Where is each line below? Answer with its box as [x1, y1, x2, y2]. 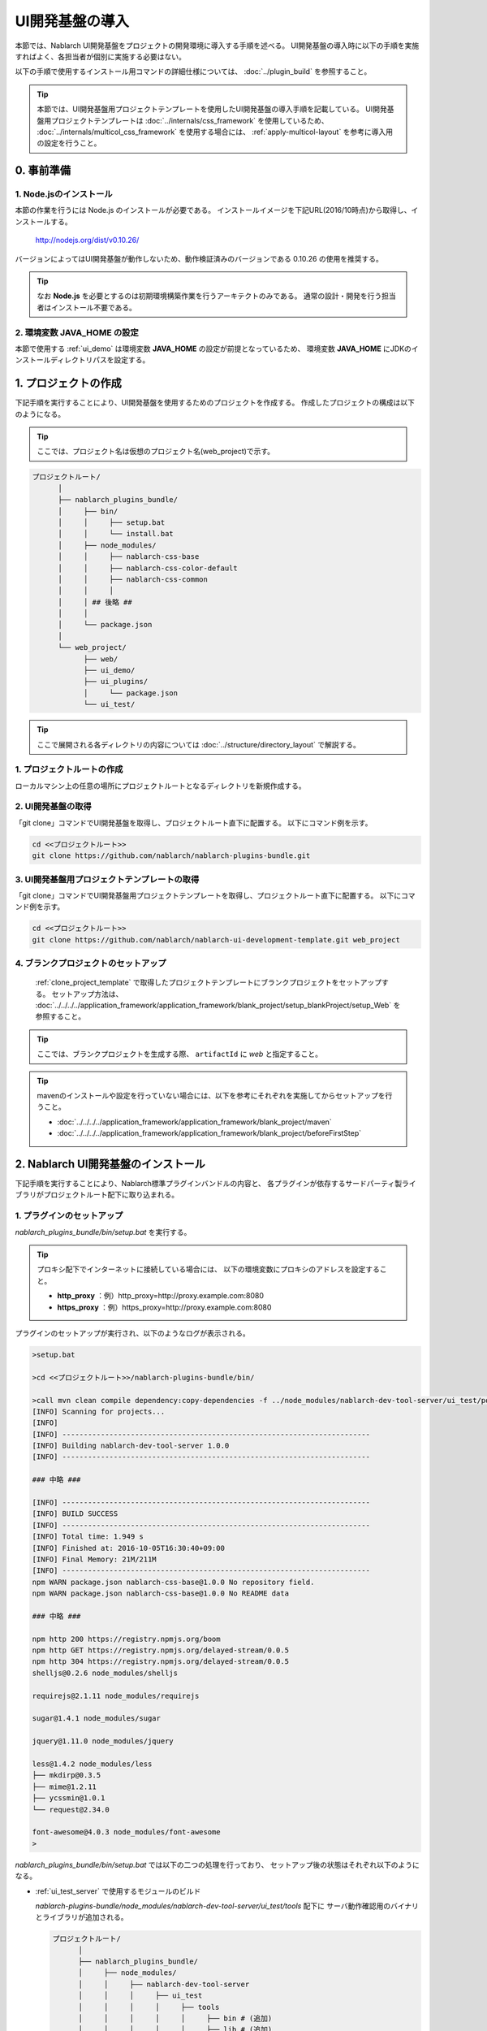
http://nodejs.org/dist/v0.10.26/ [35, 236, 140, 245]
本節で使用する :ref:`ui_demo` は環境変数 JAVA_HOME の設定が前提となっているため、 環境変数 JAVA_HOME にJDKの [15, 344, 412, 353]
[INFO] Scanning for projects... [32, 1406, 166, 1416]
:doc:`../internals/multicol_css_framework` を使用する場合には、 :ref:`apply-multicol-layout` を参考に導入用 [37, 127, 394, 136]
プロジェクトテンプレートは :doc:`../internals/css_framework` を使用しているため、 [50, 115, 329, 125]
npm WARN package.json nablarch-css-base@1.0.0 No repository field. [32, 1577, 315, 1587]
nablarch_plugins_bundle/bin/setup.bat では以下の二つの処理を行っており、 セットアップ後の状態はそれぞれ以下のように [15, 1860, 420, 1869]
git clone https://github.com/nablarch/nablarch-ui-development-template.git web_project [32, 935, 401, 944]
